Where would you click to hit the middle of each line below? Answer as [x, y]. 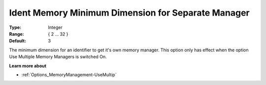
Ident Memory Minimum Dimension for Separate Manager [129, 13]
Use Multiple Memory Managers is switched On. [58, 57]
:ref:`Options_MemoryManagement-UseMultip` [69, 74]
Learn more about [28, 65]
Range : [17, 34]
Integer [55, 27]
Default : [18, 41]
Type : [15, 27]
